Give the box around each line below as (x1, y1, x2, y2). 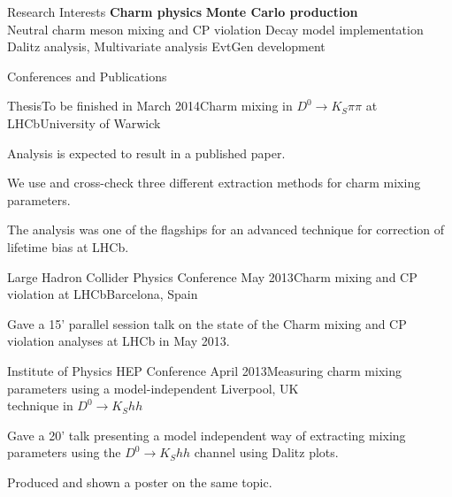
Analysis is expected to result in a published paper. (7, 143, 286, 162)
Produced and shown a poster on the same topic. (7, 472, 272, 491)
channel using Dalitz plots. (194, 443, 339, 462)
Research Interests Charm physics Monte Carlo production (7, 3, 358, 20)
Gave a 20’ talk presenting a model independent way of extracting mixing (7, 425, 406, 444)
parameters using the (7, 443, 121, 462)
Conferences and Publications (7, 66, 167, 85)
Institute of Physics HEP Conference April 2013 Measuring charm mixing (7, 361, 402, 379)
